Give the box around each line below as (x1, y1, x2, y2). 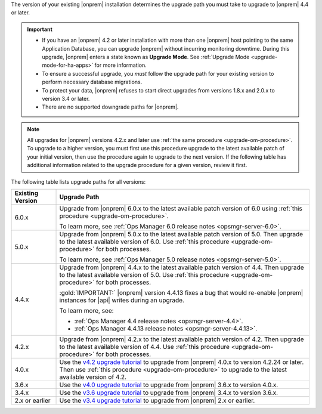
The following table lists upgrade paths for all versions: (11, 178, 146, 185)
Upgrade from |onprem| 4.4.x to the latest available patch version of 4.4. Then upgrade (59, 263, 304, 271)
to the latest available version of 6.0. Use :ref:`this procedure (59, 237, 230, 246)
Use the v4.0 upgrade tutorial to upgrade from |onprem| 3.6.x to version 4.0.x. (59, 381, 278, 389)
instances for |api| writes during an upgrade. (59, 296, 185, 304)
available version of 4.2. (59, 373, 127, 381)
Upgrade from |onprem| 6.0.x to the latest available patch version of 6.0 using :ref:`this (59, 205, 302, 213)
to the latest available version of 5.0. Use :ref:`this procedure (59, 271, 230, 279)
